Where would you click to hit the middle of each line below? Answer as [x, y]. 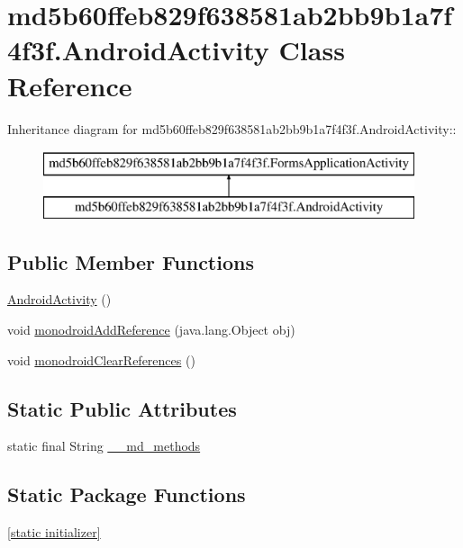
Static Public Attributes [122, 408]
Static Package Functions [127, 494]
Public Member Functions [131, 261]
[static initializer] [54, 532]
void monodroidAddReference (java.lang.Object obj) [151, 330]
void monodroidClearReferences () [101, 359]
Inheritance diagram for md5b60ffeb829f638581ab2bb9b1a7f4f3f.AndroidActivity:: [232, 128]
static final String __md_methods [104, 446]
